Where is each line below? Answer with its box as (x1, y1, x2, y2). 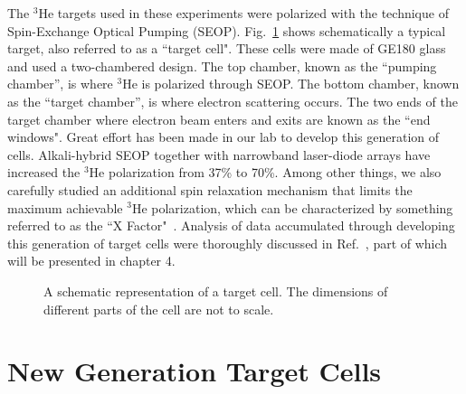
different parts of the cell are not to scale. (43, 299, 274, 318)
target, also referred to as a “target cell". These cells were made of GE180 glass (7, 39, 446, 58)
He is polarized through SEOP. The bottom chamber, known (122, 74, 460, 93)
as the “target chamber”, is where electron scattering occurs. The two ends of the (7, 91, 458, 110)
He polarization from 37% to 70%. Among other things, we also (89, 163, 442, 182)
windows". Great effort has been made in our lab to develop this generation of (7, 127, 440, 146)
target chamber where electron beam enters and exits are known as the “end (7, 109, 431, 128)
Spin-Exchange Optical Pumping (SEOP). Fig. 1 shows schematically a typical (7, 21, 446, 40)
